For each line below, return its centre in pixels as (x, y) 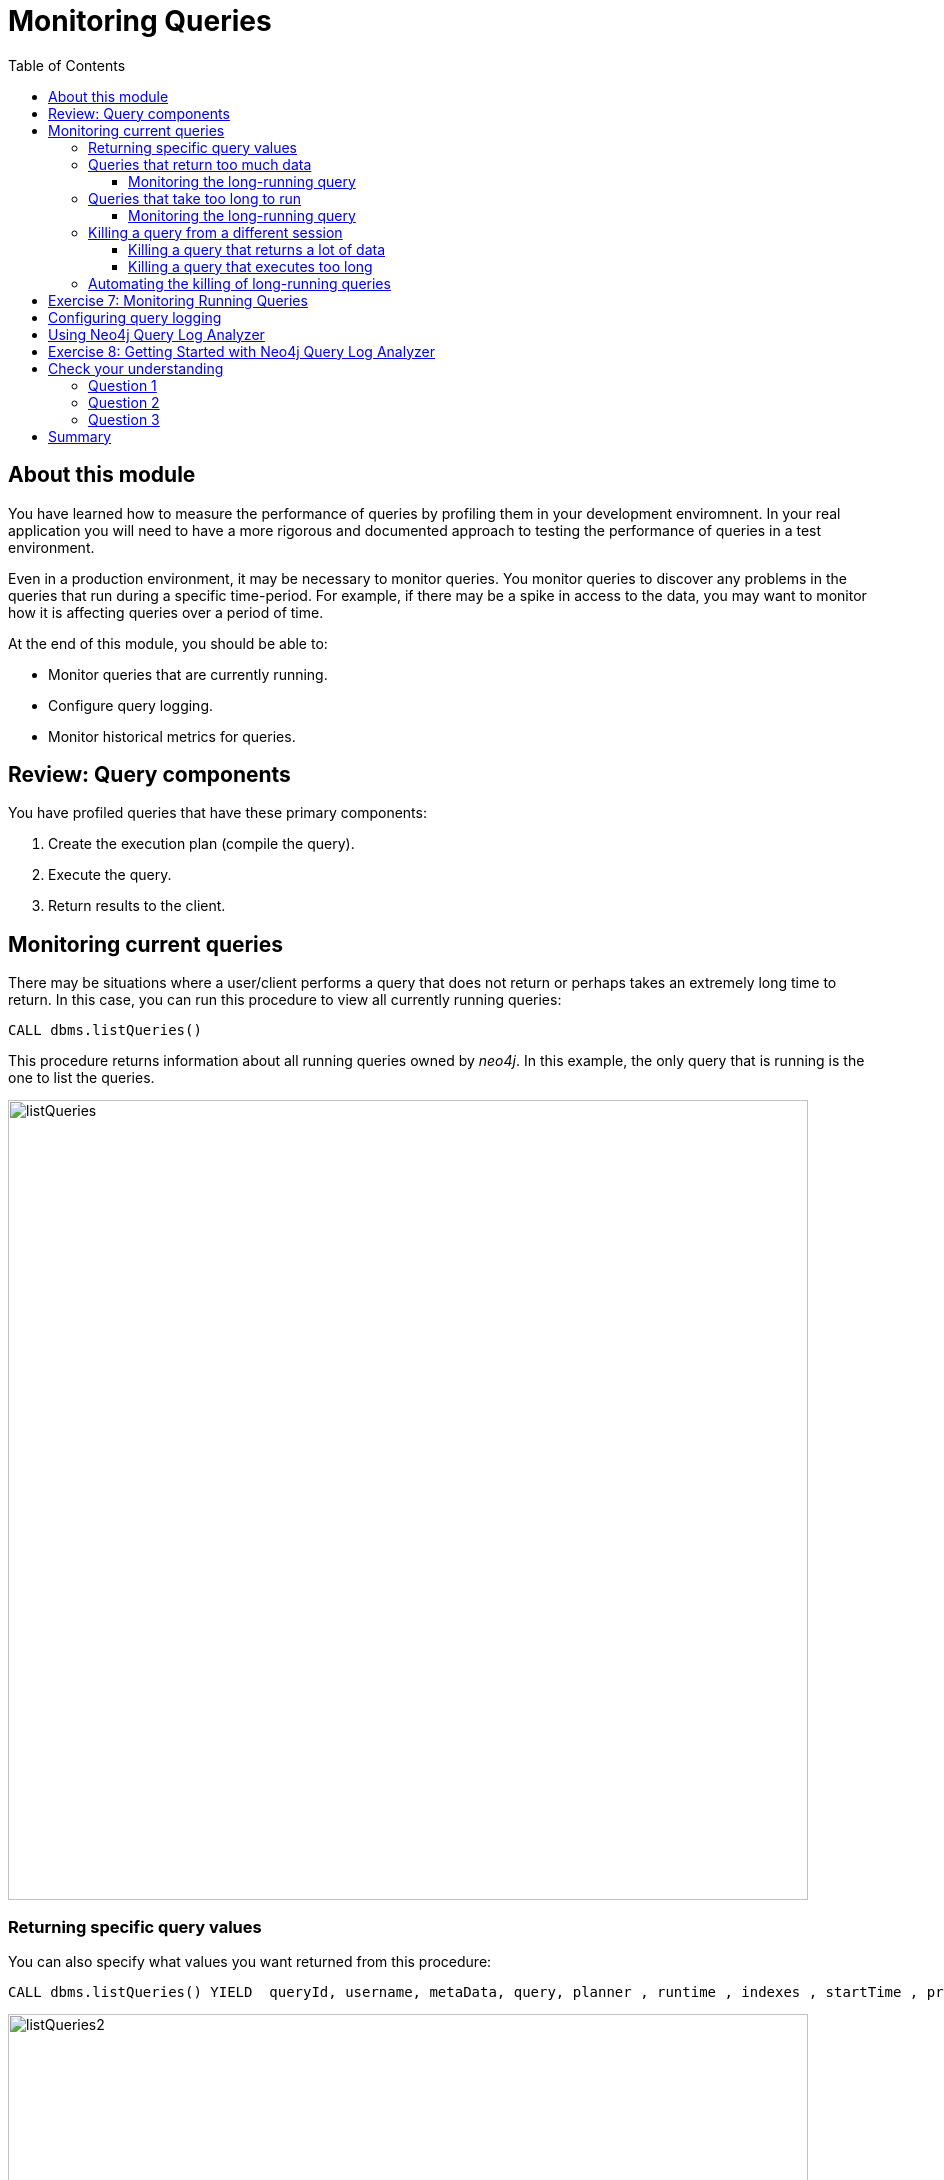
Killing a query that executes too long (250, 266)
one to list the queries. (81, 1078)
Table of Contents (67, 65)
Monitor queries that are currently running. (188, 674)
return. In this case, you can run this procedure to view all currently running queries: (285, 1000)
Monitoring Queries (140, 21)
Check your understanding (136, 368)
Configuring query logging (135, 317)
